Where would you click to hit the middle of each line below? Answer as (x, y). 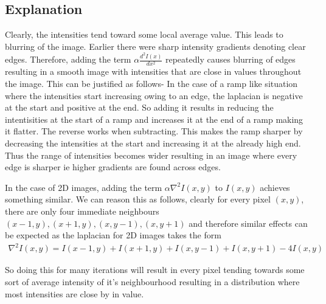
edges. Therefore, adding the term (68, 59)
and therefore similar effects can (248, 223)
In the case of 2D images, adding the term (84, 187)
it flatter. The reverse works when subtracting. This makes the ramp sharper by (154, 131)
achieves (275, 187)
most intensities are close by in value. (75, 293)
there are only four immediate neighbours (82, 211)
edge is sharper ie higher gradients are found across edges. (113, 167)
